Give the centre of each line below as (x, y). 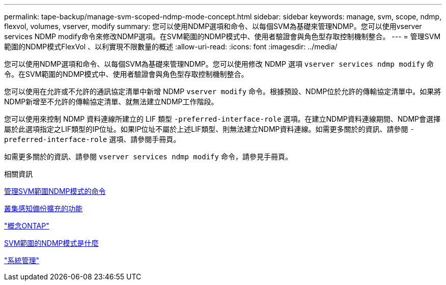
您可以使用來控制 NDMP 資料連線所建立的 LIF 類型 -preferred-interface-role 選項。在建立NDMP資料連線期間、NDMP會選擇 (222, 119)
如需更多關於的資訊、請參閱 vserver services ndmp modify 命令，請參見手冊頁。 (148, 156)
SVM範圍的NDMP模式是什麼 (51, 243)
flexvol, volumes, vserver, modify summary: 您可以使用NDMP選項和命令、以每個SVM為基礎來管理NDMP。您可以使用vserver (213, 26)
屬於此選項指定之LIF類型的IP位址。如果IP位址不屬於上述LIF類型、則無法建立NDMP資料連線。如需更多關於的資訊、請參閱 (206, 129)
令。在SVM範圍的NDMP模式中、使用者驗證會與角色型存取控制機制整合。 (126, 74)
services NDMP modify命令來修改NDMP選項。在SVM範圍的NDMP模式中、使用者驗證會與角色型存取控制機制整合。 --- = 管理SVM (222, 36)
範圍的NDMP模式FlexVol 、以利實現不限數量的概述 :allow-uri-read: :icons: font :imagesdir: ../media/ (171, 47)
